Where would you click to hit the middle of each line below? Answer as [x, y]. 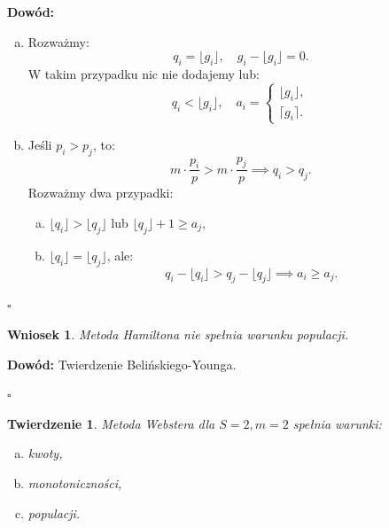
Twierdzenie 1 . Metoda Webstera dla [111, 423]
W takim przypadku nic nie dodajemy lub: [144, 73]
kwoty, [45, 453]
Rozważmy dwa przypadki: [101, 193]
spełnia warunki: [337, 423]
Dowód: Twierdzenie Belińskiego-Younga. [122, 364]
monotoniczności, [75, 482]
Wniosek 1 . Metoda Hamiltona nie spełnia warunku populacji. [178, 334]
